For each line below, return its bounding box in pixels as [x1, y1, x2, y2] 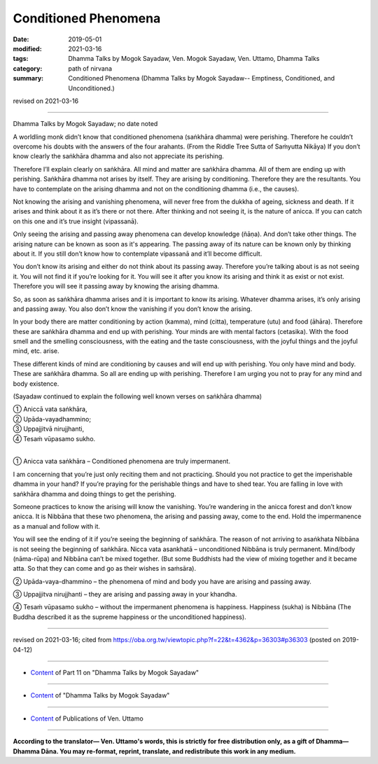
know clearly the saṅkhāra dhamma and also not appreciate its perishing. [13, 152, 224, 160]
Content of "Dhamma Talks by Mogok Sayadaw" [30, 691, 170, 700]
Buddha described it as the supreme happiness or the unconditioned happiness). [13, 613, 246, 621]
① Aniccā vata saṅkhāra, [13, 405, 87, 413]
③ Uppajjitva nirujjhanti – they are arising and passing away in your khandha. [13, 590, 237, 599]
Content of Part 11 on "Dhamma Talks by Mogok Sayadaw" [30, 669, 199, 677]
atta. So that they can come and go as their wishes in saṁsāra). [13, 564, 196, 573]
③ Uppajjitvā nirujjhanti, [13, 424, 84, 433]
